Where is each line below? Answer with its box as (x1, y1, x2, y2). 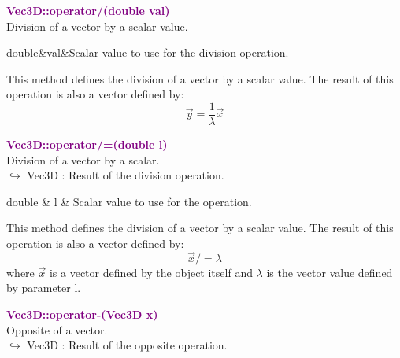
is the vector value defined (266, 264, 393, 280)
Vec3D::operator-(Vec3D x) (6, 306, 158, 322)
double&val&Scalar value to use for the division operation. (6, 44, 289, 61)
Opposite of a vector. (6, 321, 108, 338)
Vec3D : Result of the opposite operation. (27, 337, 228, 353)
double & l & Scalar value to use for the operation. (6, 193, 252, 209)
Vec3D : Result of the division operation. (27, 167, 224, 183)
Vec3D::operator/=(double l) (6, 136, 168, 153)
